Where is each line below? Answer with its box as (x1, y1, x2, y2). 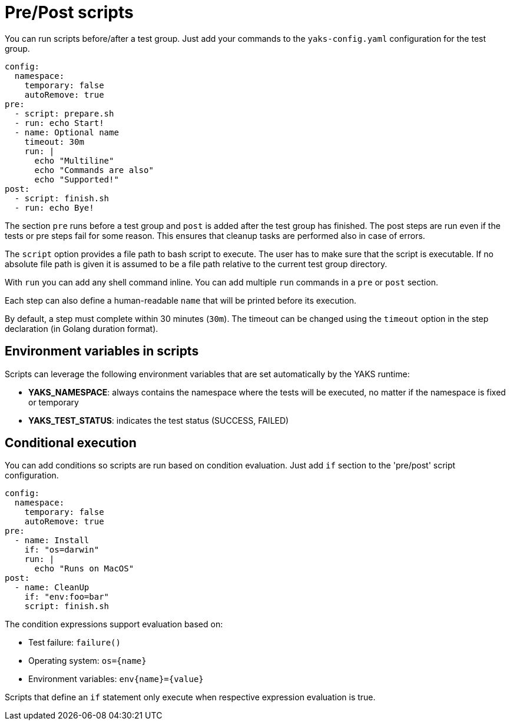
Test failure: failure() (28, 637, 121, 648)
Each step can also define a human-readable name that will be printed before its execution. (5, 295, 357, 305)
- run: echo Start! (14, 118, 104, 128)
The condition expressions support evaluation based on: (5, 619, 223, 630)
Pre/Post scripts (5, 2, 134, 22)
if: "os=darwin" (24, 545, 100, 555)
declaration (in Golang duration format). (5, 323, 158, 334)
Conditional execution (5, 435, 137, 451)
